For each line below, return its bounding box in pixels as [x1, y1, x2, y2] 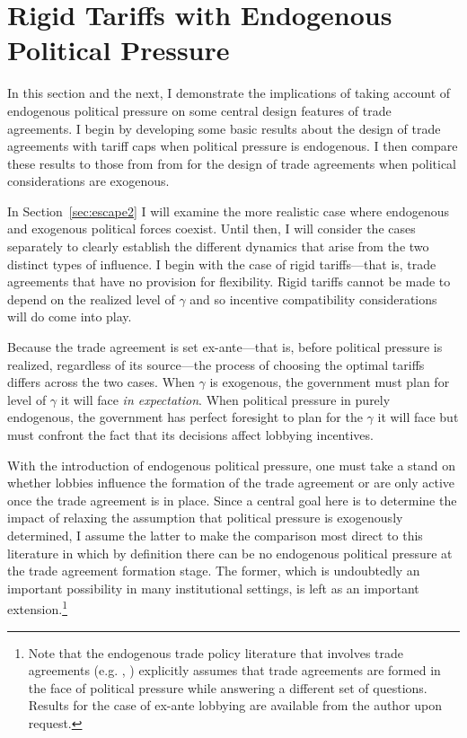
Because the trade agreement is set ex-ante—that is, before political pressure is [7, 338, 443, 356]
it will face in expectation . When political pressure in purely [60, 390, 391, 409]
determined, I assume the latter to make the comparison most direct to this [7, 525, 423, 544]
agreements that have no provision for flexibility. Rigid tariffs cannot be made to [7, 272, 451, 291]
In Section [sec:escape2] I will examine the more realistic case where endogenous [7, 201, 449, 220]
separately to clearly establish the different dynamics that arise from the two [7, 237, 429, 256]
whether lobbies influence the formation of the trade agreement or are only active [7, 473, 455, 492]
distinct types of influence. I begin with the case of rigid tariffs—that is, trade [7, 254, 436, 273]
